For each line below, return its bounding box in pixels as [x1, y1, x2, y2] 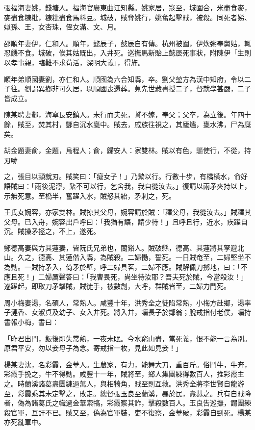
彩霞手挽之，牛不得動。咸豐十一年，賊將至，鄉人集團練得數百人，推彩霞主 [4, 369, 244, 379]
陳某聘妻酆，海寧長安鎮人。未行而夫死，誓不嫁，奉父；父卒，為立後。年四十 [4, 109, 251, 120]
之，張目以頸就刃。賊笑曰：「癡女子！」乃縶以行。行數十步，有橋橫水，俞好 [4, 171, 248, 181]
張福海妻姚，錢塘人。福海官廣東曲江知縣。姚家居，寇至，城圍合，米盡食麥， [4, 2, 251, 12]
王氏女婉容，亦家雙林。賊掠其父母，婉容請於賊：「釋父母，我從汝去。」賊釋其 [4, 207, 251, 217]
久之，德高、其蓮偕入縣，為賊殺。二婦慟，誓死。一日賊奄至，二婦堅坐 [17, 252, 244, 262]
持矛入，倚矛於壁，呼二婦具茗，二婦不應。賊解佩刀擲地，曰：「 [38, 262, 241, 272]
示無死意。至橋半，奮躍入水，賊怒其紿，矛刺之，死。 [4, 190, 176, 201]
